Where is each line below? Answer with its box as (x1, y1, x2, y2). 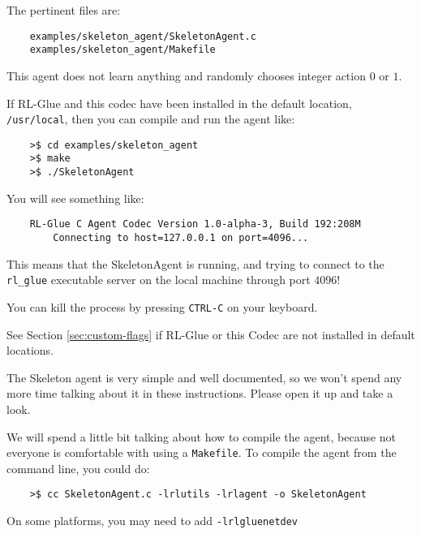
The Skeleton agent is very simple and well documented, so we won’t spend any (6, 368, 402, 385)
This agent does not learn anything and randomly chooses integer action (6, 67, 366, 84)
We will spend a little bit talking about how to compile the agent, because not (6, 428, 397, 445)
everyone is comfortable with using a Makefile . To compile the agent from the (6, 444, 397, 461)
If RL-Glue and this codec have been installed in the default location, (6, 94, 352, 111)
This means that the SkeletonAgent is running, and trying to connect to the (6, 255, 384, 272)
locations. (6, 342, 54, 359)
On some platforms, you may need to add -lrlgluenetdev (6, 512, 299, 528)
